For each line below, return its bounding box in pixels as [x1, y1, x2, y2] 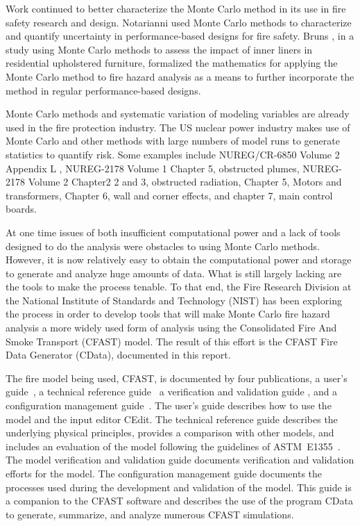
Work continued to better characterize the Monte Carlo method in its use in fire [6, 1, 346, 15]
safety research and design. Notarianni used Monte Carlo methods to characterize [6, 15, 352, 29]
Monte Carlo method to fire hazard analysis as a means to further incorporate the [6, 69, 354, 83]
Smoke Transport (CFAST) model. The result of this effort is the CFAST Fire [6, 334, 338, 348]
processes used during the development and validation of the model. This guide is [6, 479, 352, 494]
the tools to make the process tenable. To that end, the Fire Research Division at [6, 279, 352, 294]
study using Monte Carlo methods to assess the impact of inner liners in [6, 42, 313, 56]
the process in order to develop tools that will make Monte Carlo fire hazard [6, 306, 330, 321]
